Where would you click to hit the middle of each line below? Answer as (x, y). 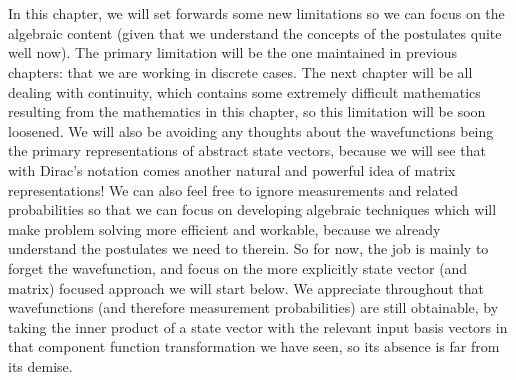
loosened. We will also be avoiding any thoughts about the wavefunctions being (251, 130)
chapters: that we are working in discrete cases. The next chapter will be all (240, 71)
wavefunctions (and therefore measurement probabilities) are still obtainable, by (253, 307)
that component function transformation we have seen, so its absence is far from (254, 346)
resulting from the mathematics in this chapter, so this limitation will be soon (247, 111)
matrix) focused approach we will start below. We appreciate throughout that (246, 287)
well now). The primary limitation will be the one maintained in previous (232, 52)
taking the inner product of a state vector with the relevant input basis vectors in (258, 326)
